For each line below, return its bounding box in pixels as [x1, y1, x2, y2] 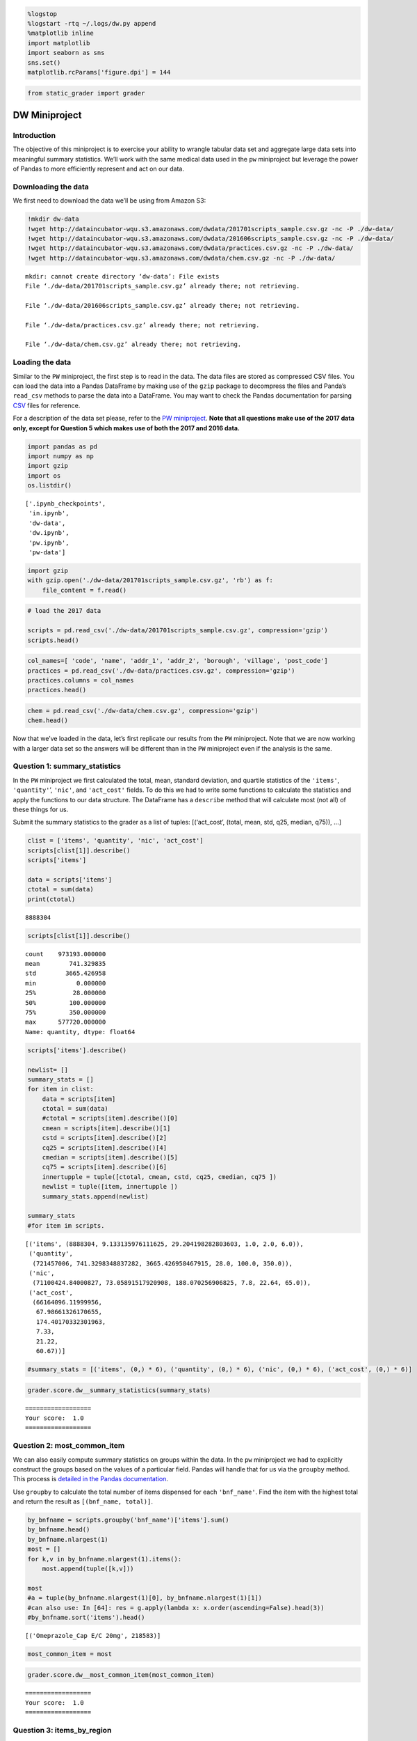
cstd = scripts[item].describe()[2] [42, 1134, 167, 1142]
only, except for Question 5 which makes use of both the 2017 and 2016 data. [13, 423, 240, 432]
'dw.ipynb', [28, 529, 69, 537]
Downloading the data [13, 182, 90, 192]
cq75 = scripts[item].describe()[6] [42, 1163, 167, 1171]
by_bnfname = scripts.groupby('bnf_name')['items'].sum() [27, 1516, 229, 1524]
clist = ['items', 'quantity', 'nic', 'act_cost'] [27, 836, 204, 845]
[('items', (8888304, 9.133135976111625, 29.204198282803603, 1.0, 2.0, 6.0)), [25, 1240, 304, 1248]
